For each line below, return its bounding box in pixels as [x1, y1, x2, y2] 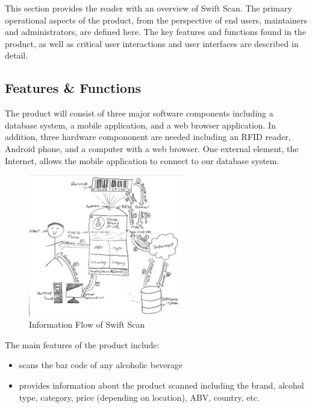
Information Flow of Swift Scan [29, 318, 145, 331]
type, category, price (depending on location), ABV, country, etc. [19, 390, 260, 403]
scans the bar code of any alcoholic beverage [19, 359, 183, 371]
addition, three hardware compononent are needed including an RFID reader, [5, 130, 291, 143]
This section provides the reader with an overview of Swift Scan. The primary [5, 2, 292, 14]
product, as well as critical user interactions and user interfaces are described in [5, 37, 299, 49]
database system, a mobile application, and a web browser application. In [5, 118, 276, 131]
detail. [5, 49, 28, 62]
